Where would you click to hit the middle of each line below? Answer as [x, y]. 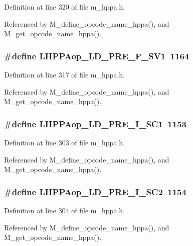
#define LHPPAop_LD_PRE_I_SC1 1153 [95, 124]
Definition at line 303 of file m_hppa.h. [64, 142]
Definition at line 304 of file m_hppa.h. [64, 210]
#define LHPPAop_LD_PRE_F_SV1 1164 [97, 56]
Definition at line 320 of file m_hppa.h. [64, 7]
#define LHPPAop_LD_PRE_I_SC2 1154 [95, 191]
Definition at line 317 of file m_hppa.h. [64, 74]
